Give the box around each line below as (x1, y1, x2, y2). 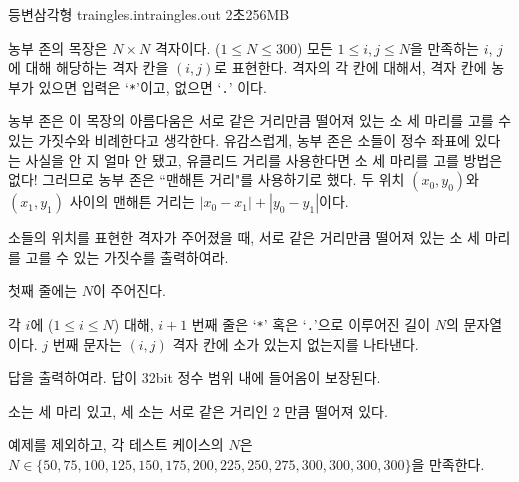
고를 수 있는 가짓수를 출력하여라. (25, 246, 229, 267)
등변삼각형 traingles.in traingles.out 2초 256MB (8, 4, 290, 24)
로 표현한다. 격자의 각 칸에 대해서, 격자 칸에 (214, 57, 487, 78)
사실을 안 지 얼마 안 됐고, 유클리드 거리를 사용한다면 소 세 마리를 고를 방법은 (25, 149, 503, 170)
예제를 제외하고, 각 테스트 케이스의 (8, 434, 224, 455)
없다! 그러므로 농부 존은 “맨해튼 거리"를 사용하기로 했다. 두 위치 (8, 169, 405, 190)
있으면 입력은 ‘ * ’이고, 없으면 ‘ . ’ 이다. (38, 76, 267, 97)
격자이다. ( (154, 37, 221, 58)
